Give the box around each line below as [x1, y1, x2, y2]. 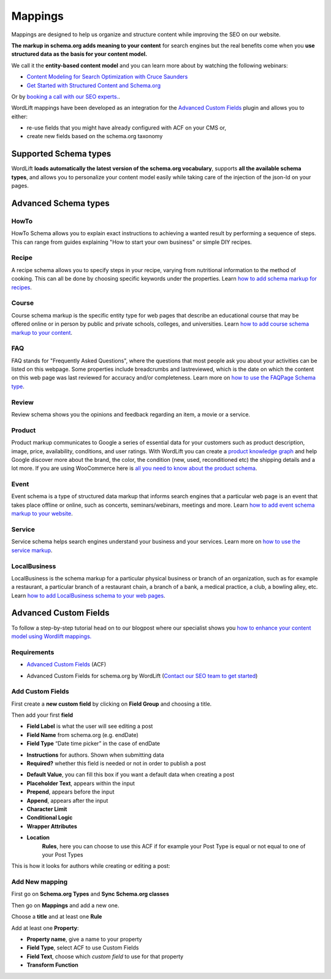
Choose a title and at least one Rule [11, 913, 102, 921]
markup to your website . [11, 510, 73, 517]
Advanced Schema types [11, 198, 110, 208]
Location [26, 834, 50, 841]
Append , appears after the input [26, 797, 108, 804]
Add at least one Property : [11, 924, 79, 932]
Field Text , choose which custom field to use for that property [26, 953, 184, 960]
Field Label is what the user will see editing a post [26, 722, 153, 730]
